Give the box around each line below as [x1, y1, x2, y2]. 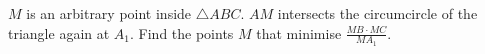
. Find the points [130, 22, 234, 43]
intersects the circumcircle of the [277, 3, 478, 23]
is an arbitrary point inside [26, 3, 192, 23]
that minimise [256, 22, 342, 43]
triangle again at [8, 22, 110, 43]
